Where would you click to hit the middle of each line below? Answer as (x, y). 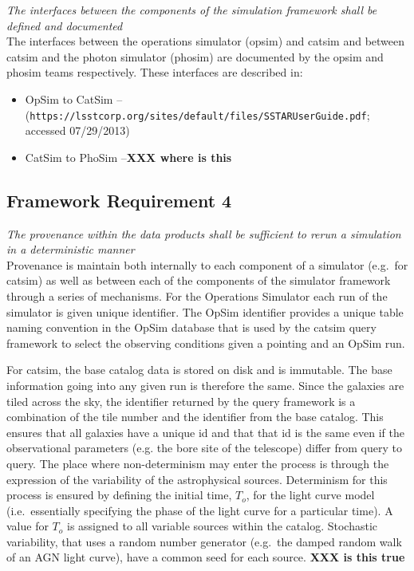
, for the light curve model (310, 495)
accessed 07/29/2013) (77, 130)
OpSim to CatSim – (74, 98)
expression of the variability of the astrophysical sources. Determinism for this (197, 479)
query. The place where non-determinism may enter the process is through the (198, 463)
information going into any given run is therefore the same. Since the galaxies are (205, 385)
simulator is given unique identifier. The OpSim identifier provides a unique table (205, 311)
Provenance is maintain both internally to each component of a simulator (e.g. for (207, 264)
